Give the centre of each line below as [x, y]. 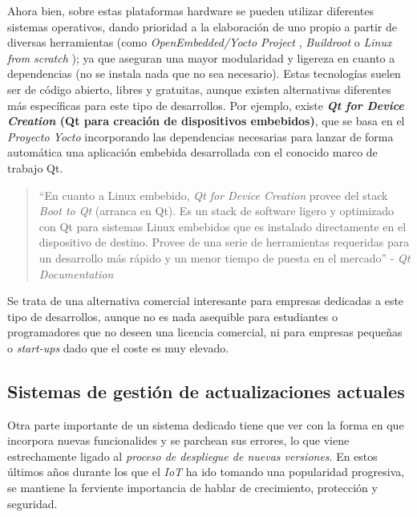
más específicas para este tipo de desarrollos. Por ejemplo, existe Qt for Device [206, 105]
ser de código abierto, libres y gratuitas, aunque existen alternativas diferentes [199, 89]
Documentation [76, 273]
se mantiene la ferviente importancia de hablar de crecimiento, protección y [192, 488]
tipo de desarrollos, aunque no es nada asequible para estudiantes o [173, 316]
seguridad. [32, 503]
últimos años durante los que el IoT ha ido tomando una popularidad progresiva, [206, 472]
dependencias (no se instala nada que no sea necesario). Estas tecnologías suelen [204, 73]
